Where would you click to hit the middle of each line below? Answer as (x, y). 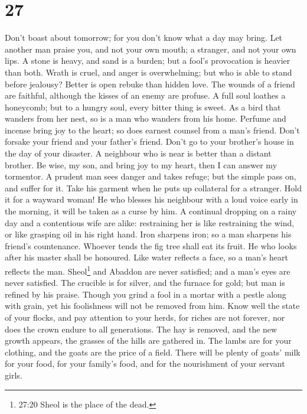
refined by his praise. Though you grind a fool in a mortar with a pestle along (146, 294)
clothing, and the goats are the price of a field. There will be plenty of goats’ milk (153, 352)
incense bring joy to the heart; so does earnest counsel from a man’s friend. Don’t (152, 130)
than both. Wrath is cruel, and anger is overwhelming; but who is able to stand (148, 72)
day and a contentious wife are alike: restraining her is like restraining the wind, (150, 222)
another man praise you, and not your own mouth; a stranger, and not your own (151, 49)
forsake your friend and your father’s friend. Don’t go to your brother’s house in (149, 141)
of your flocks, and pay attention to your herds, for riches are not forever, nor (145, 317)
